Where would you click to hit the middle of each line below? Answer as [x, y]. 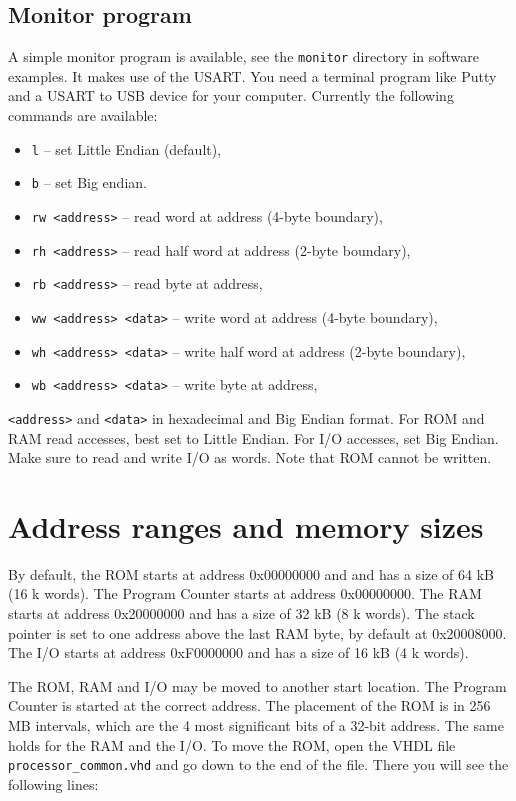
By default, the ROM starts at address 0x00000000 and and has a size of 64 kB [251, 573]
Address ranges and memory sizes [246, 525]
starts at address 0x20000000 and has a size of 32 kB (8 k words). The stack [241, 613]
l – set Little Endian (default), [126, 148]
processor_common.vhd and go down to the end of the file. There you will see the [258, 764]
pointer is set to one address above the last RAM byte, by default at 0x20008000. [257, 632]
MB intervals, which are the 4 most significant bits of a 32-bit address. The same [256, 725]
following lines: [53, 783]
